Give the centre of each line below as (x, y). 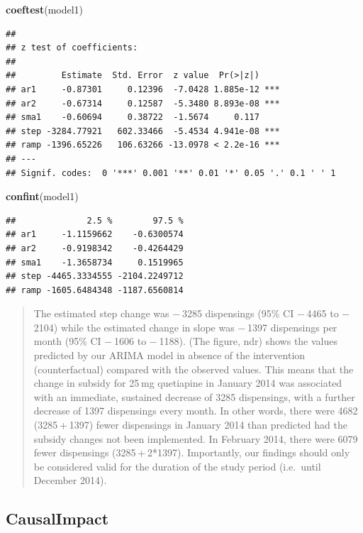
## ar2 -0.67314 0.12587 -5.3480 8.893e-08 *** (143, 103)
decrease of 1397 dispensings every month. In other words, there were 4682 (196, 411)
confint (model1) (42, 196)
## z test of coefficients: (72, 48)
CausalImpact (57, 518)
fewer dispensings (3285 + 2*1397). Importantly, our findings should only (192, 452)
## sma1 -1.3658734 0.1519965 (95, 262)
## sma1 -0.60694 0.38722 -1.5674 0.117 (133, 117)
